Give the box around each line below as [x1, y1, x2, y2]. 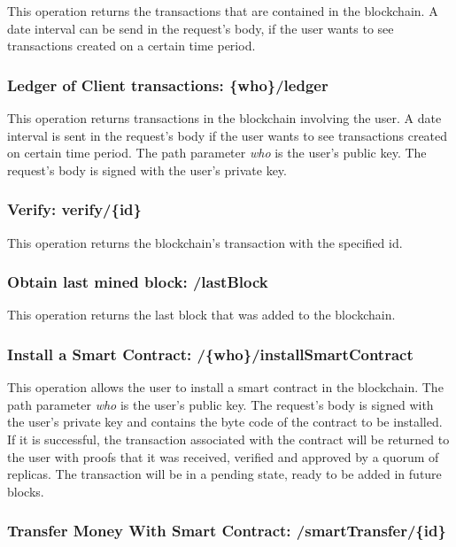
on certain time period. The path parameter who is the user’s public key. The [7, 143, 427, 162]
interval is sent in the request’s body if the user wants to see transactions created [7, 126, 448, 144]
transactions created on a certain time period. [7, 36, 256, 55]
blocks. [7, 482, 44, 500]
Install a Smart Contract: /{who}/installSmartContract [7, 343, 413, 365]
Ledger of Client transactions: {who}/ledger [7, 73, 328, 96]
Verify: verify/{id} [7, 198, 142, 220]
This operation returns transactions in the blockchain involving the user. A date [7, 109, 442, 127]
